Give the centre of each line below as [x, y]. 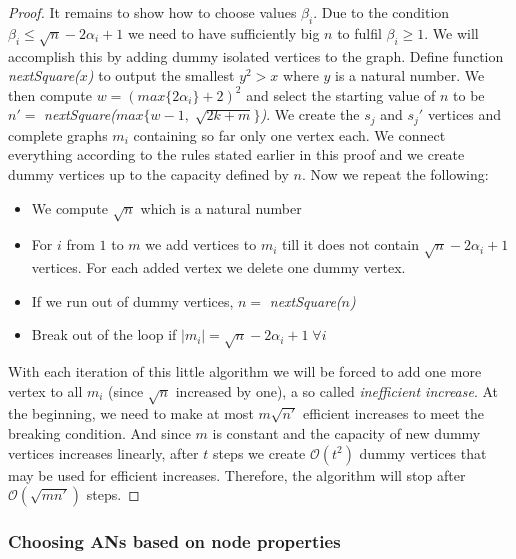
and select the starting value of [341, 94]
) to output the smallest [161, 75]
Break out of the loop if [104, 334]
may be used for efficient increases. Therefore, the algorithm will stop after [237, 474]
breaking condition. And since [99, 433]
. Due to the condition [381, 12]
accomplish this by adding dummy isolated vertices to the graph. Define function [256, 55]
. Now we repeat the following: [395, 173]
